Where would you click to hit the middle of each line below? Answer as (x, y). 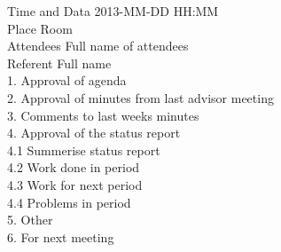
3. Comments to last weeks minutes (103, 115)
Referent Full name (59, 63)
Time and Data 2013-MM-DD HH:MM (113, 11)
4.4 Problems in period (69, 202)
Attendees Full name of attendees (98, 46)
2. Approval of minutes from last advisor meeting (140, 97)
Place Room (40, 28)
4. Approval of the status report (94, 133)
